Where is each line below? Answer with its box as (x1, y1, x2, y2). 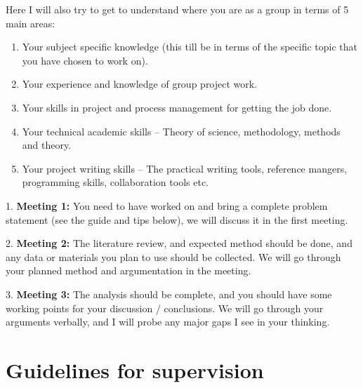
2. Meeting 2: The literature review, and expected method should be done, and (6, 236, 352, 250)
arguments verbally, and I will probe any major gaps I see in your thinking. (6, 314, 330, 329)
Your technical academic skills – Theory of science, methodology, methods (22, 123, 341, 138)
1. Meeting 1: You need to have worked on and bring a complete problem (6, 198, 328, 213)
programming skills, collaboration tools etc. (22, 175, 209, 189)
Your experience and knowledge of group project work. (22, 76, 258, 91)
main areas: (6, 15, 55, 30)
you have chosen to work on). (22, 53, 148, 67)
